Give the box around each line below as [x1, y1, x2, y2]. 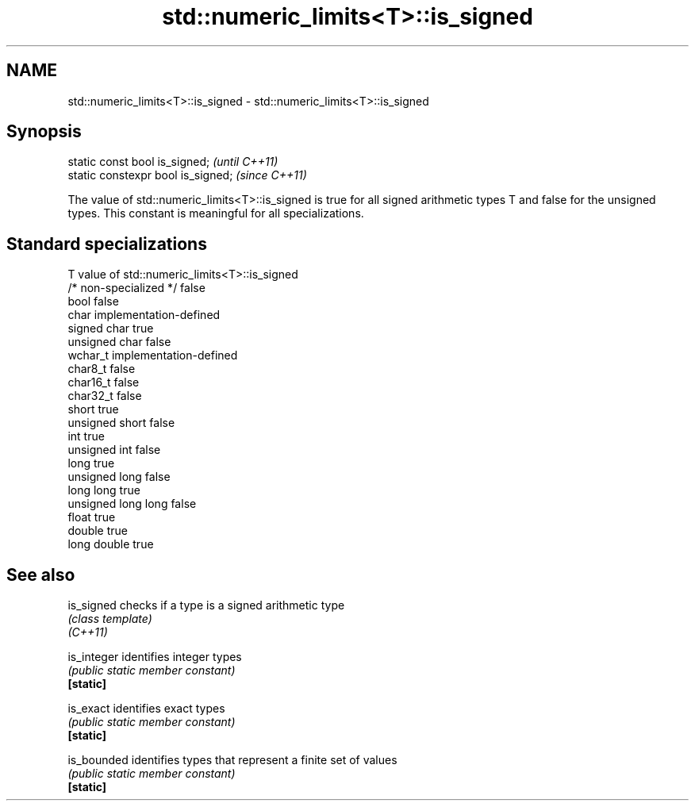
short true [67, 402, 119, 417]
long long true [67, 483, 140, 498]
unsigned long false [67, 470, 171, 484]
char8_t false [67, 362, 136, 376]
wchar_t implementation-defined [67, 348, 238, 363]
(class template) [67, 612, 152, 626]
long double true [67, 537, 154, 551]
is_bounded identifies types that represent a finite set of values [67, 753, 397, 767]
